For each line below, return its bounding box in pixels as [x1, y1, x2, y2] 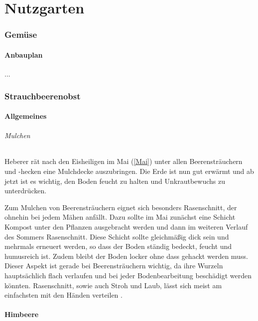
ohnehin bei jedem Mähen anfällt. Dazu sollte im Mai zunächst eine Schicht [4, 212, 236, 222]
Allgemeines [4, 111, 47, 121]
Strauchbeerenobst [4, 89, 81, 102]
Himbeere [4, 309, 39, 320]
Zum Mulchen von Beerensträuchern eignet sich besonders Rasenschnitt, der [4, 202, 237, 212]
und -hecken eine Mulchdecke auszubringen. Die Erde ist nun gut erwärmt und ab [4, 166, 254, 176]
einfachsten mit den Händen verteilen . [4, 290, 123, 300]
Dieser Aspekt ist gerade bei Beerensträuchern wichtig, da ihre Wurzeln [4, 260, 223, 271]
